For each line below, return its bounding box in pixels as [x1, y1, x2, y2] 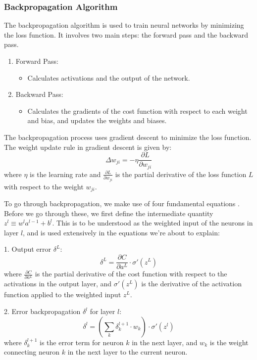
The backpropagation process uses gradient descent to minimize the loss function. [4, 132, 252, 142]
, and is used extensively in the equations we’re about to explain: [23, 227, 220, 237]
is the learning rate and [30, 169, 101, 179]
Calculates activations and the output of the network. [27, 72, 190, 83]
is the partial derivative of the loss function [115, 169, 247, 179]
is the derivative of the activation [141, 278, 242, 289]
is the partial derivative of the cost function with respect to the [35, 269, 227, 279]
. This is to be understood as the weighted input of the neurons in [52, 218, 253, 228]
